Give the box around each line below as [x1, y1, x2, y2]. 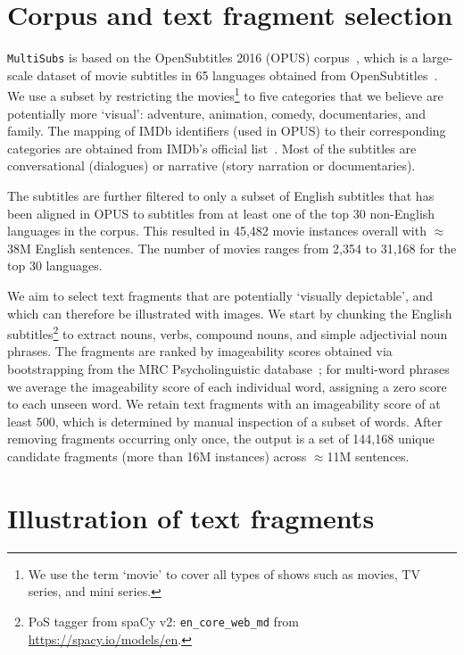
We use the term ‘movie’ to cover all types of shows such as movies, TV [28, 564, 420, 583]
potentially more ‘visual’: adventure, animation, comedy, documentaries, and [7, 104, 426, 122]
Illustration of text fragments [7, 499, 375, 535]
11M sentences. [327, 446, 410, 465]
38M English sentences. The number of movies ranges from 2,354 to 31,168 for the [7, 238, 457, 257]
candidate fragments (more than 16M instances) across [7, 446, 307, 465]
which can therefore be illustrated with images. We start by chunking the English [7, 303, 452, 322]
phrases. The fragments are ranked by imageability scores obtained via [7, 342, 393, 361]
